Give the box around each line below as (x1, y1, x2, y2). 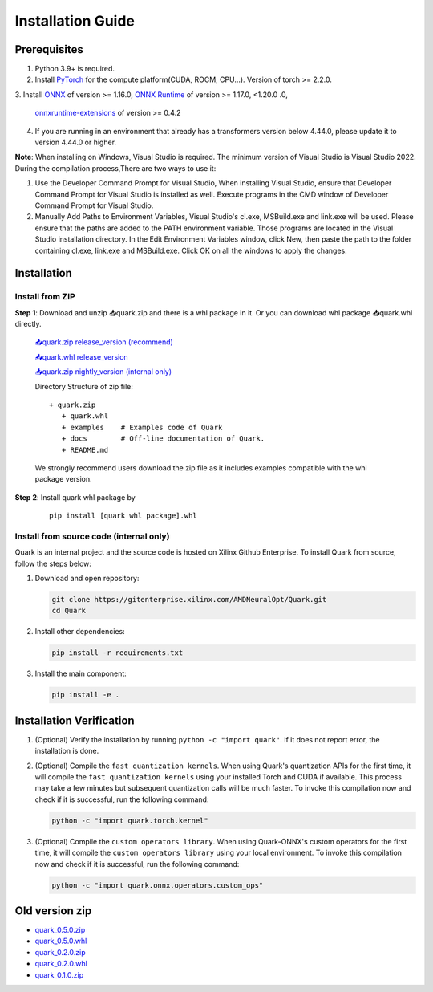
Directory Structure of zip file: (34, 381, 134, 391)
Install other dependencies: (34, 627, 125, 636)
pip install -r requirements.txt (51, 648, 184, 657)
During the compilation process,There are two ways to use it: (14, 163, 216, 173)
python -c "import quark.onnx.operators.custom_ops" (51, 880, 264, 890)
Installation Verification (14, 714, 136, 727)
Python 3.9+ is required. (34, 64, 115, 74)
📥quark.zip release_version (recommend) (34, 337, 174, 347)
